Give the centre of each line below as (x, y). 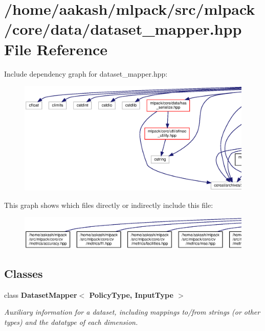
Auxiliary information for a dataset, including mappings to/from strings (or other (132, 312)
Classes (24, 273)
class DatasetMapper (41, 294)
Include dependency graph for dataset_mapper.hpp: (86, 73)
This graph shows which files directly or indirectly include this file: (109, 205)
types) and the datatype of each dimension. (71, 322)
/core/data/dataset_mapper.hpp (123, 29)
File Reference (56, 49)
